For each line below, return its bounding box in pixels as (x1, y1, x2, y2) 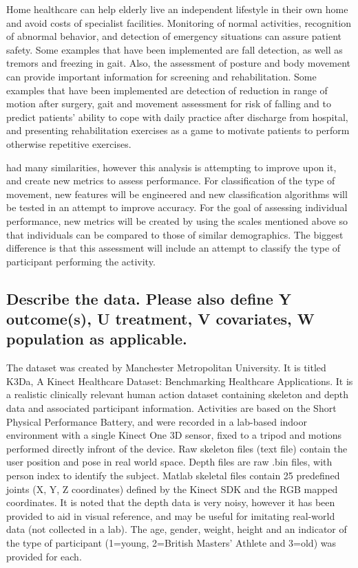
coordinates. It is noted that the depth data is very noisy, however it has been (6, 495, 335, 510)
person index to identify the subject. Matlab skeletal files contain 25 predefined (6, 468, 340, 483)
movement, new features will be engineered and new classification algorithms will (6, 186, 348, 201)
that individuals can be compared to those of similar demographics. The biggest (6, 227, 344, 241)
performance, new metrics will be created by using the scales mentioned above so (6, 213, 348, 228)
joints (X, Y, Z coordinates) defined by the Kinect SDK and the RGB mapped (6, 481, 338, 496)
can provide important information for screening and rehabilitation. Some (6, 69, 317, 83)
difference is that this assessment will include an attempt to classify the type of (6, 241, 341, 255)
